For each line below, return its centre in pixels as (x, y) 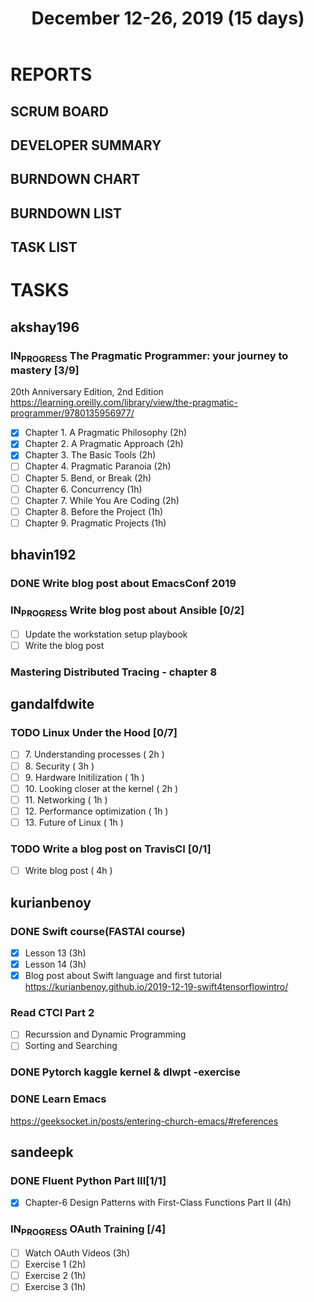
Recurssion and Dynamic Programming (105, 1034)
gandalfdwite (52, 704)
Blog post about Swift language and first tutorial (123, 976)
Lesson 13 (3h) (55, 953)
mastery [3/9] (45, 370)
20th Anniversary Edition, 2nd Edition (87, 392)
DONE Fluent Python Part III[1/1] (88, 1181)
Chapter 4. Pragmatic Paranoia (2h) (98, 466)
